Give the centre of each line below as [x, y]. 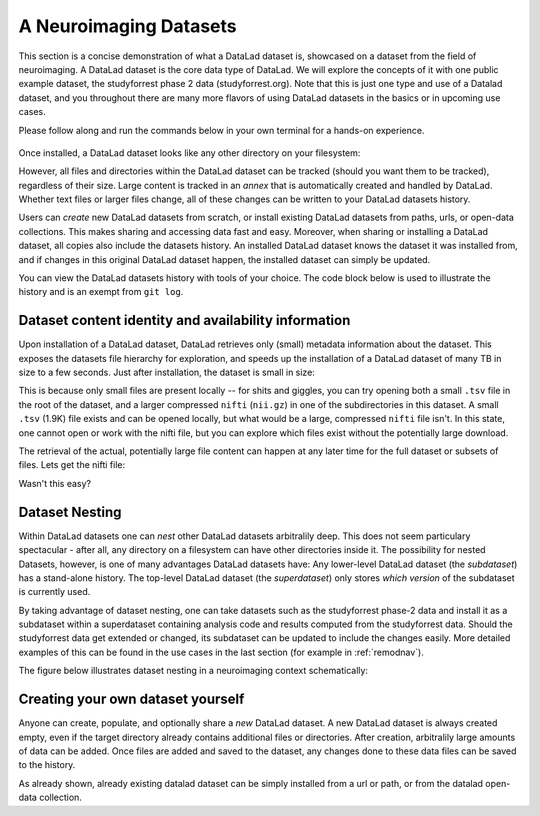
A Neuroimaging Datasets [127, 26]
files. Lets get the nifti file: [71, 465]
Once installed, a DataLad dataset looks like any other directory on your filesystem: [189, 152]
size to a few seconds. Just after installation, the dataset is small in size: [166, 372]
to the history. [47, 765]
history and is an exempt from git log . [101, 292]
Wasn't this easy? [55, 483]
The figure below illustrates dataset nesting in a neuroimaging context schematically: [193, 671]
